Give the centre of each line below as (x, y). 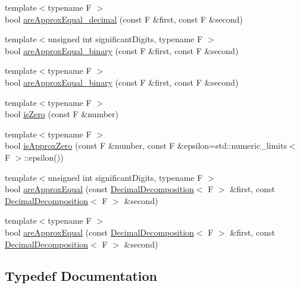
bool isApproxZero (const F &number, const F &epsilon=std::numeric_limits (146, 145)
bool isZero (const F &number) (62, 114)
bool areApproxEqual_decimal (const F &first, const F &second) (124, 19)
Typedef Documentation (81, 276)
